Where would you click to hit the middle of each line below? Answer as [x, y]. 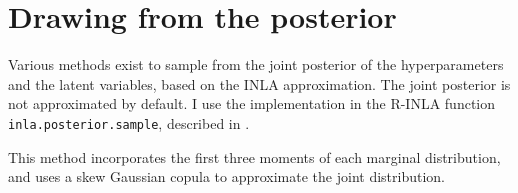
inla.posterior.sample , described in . [129, 122]
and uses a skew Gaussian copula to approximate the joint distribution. [226, 176]
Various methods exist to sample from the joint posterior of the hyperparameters [256, 64]
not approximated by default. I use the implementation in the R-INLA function [252, 103]
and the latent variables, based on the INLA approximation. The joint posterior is [259, 83]
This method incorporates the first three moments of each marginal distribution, [254, 156]
